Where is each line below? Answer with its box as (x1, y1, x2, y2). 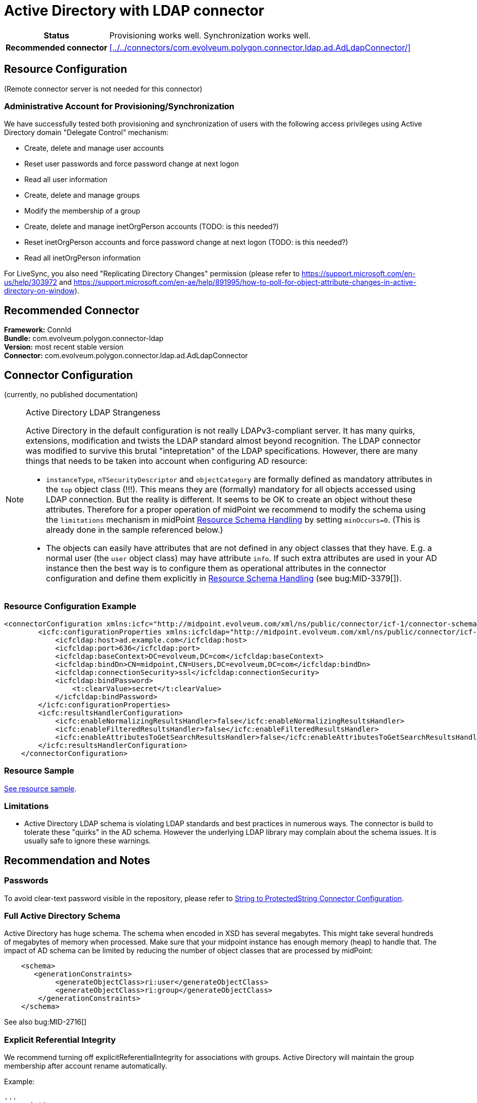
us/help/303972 (4, 278, 58, 287)
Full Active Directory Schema (4, 910, 121, 921)
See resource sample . (4, 784, 77, 793)
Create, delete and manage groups (24, 191, 140, 200)
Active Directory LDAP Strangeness (26, 407, 161, 418)
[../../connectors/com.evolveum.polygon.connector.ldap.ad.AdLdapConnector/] (109, 42, 411, 53)
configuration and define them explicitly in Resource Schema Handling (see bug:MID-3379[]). (46, 573, 402, 584)
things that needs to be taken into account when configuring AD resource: (26, 456, 308, 466)
